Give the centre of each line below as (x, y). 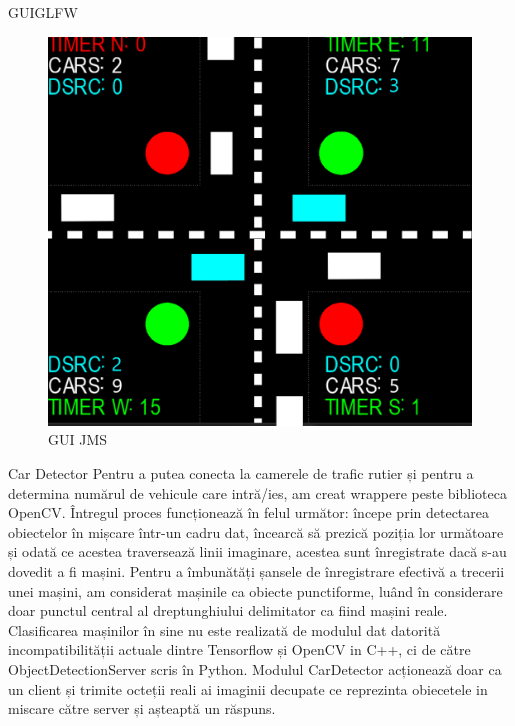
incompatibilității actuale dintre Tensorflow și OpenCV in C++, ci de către (239, 649)
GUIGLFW (43, 12)
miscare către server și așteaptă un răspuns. (142, 708)
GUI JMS (78, 439)
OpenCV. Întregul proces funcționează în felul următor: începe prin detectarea (249, 512)
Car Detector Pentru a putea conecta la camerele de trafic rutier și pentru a (241, 473)
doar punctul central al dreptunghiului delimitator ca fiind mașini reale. (228, 610)
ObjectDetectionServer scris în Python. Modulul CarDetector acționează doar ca (255, 668)
